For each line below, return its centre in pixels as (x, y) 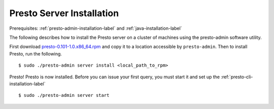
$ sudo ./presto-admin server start (64, 95)
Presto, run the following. (36, 53)
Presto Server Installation (64, 13)
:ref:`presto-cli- (237, 77)
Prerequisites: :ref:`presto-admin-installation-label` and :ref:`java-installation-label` (96, 28)
